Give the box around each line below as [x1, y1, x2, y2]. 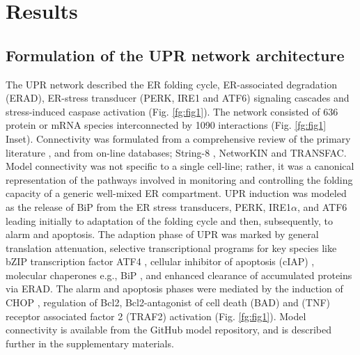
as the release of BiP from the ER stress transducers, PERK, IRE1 [6, 199, 292, 214]
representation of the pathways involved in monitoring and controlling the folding [6, 172, 353, 187]
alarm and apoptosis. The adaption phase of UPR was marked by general [6, 227, 319, 242]
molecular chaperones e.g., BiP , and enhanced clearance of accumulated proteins [6, 267, 352, 282]
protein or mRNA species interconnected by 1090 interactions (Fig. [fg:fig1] [6, 118, 327, 132]
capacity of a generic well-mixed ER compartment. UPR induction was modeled [6, 186, 347, 200]
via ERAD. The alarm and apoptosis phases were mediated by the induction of [6, 281, 343, 296]
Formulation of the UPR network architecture [6, 44, 345, 65]
